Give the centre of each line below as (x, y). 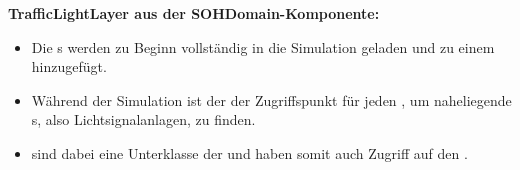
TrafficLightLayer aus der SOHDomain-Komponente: (194, 13)
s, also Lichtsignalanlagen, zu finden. (143, 119)
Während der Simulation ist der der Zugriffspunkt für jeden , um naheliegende (271, 99)
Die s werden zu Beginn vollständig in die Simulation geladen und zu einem (263, 46)
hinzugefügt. (69, 66)
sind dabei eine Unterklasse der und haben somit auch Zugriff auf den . (249, 152)
